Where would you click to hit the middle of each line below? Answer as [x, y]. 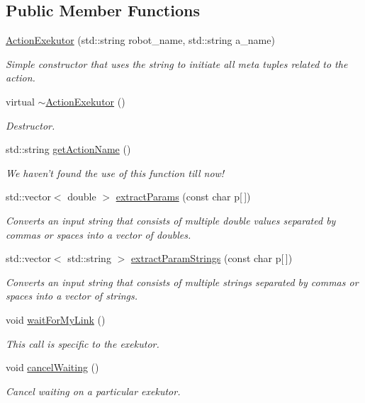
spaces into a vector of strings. [72, 296]
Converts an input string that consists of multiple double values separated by [171, 220]
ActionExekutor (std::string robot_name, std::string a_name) [140, 40]
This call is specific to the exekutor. [83, 343]
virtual [20, 101]
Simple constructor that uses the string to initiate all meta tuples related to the [177, 63]
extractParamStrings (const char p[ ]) [212, 258]
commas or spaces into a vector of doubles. [99, 234]
